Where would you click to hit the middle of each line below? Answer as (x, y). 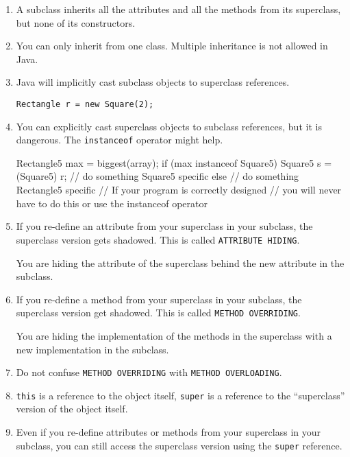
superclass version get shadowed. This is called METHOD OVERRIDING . (158, 313)
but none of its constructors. (76, 22)
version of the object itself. (72, 409)
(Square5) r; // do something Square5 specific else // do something (158, 176)
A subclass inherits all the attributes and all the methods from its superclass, (178, 9)
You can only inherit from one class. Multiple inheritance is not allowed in (172, 46)
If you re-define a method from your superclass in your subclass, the (159, 299)
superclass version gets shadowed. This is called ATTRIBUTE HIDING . (158, 239)
